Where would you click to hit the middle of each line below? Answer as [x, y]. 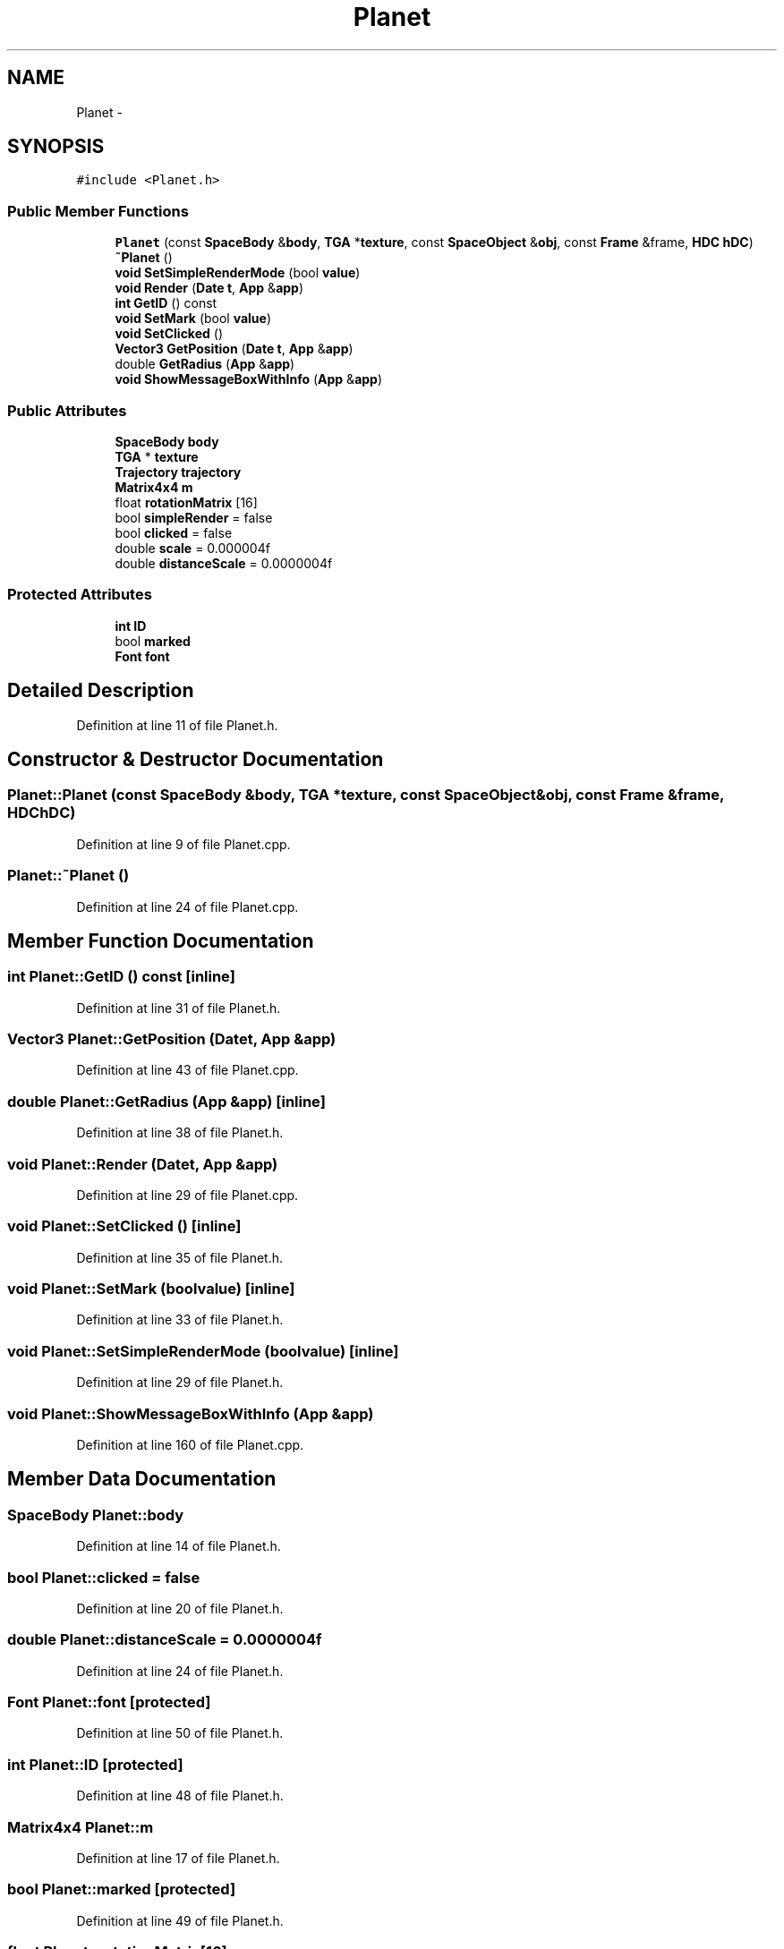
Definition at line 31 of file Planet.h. [179, 1008]
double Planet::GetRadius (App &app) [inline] [166, 1101]
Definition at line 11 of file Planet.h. [177, 725]
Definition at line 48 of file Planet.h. [180, 1796]
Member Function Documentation [161, 940]
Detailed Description [101, 691]
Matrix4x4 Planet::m [81, 1827]
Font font [142, 656]
